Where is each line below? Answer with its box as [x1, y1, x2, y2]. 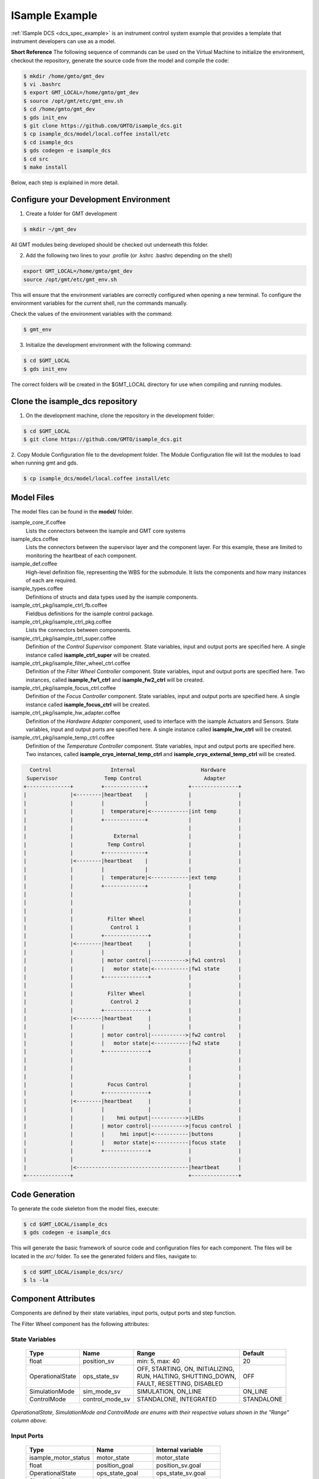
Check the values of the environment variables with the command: [11, 311, 172, 318]
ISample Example [11, 9, 97, 22]
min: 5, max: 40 [136, 1357, 180, 1365]
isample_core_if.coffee [11, 519, 66, 526]
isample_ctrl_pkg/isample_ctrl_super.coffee [11, 635, 116, 642]
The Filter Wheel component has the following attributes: [11, 1320, 149, 1328]
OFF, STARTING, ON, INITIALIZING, [136, 1364, 235, 1373]
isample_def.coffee [11, 560, 57, 567]
